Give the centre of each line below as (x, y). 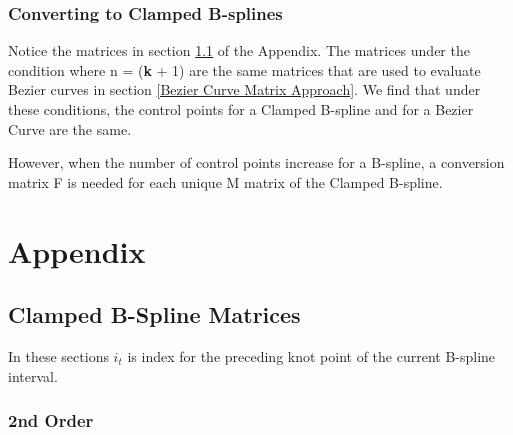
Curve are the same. (70, 128)
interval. (33, 375)
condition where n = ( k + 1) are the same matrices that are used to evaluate (244, 69)
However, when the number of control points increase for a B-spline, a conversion (256, 162)
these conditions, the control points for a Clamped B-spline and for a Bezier (241, 109)
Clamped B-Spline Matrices (154, 314)
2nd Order (51, 420)
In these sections (58, 355)
